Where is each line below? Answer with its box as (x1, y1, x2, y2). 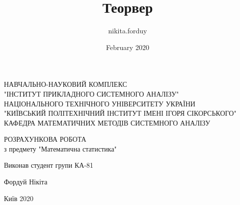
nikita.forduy (108, 26, 147, 36)
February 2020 (106, 42, 149, 52)
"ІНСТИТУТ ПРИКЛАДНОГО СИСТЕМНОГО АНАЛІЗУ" (4, 88, 179, 99)
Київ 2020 (4, 193, 33, 203)
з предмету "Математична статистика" (4, 143, 117, 154)
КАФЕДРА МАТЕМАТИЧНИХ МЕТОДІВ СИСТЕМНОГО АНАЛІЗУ (4, 117, 211, 128)
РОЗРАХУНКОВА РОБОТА (4, 134, 86, 144)
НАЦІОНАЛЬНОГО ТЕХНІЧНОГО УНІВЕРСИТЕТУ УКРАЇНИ (4, 98, 195, 108)
